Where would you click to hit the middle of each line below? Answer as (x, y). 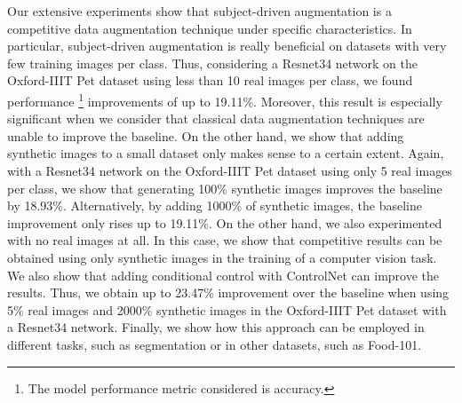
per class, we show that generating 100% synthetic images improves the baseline (225, 188)
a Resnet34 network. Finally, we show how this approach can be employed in (216, 327)
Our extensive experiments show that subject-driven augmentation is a (199, 11)
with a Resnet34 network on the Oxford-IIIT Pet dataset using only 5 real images (230, 170)
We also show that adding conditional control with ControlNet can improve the (223, 275)
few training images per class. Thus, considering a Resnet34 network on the (212, 63)
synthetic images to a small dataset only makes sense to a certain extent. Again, (226, 153)
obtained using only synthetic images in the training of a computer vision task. (222, 257)
